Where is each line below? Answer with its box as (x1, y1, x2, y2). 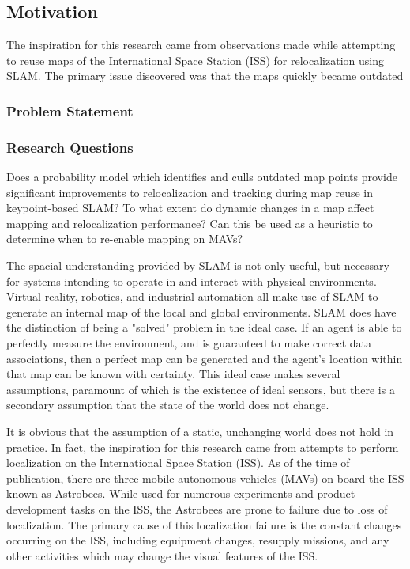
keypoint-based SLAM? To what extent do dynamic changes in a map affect (6, 199, 374, 216)
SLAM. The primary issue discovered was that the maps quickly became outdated (6, 67, 404, 84)
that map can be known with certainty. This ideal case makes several (6, 366, 340, 382)
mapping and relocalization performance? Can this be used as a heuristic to (6, 214, 373, 231)
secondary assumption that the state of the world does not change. (6, 396, 329, 413)
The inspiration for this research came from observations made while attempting (6, 36, 396, 53)
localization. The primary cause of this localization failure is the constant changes (6, 516, 402, 533)
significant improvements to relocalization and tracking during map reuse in (6, 184, 374, 200)
